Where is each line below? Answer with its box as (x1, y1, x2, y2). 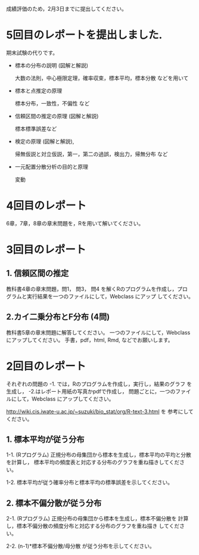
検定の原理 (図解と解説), (14, 138, 74, 145)
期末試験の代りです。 (6, 49, 58, 56)
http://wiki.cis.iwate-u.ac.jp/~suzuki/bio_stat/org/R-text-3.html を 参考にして (6, 408, 194, 415)
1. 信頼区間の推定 (6, 268, 69, 278)
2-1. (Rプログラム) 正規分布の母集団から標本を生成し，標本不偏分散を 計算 (6, 515, 189, 522)
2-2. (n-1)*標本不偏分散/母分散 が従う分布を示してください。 (6, 542, 155, 550)
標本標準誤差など (14, 125, 57, 132)
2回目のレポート (6, 359, 86, 373)
